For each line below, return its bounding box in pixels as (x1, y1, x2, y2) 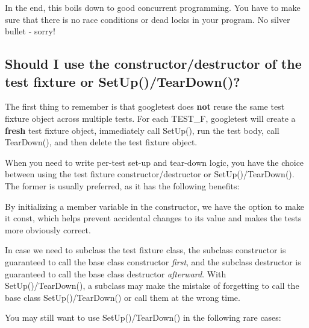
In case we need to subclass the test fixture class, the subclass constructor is (5, 244, 286, 256)
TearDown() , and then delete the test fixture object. (5, 136, 198, 148)
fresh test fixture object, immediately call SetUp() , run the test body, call (5, 124, 279, 136)
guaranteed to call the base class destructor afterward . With (5, 267, 226, 280)
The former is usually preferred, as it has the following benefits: (5, 179, 240, 192)
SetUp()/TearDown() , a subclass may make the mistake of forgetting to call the (5, 279, 299, 292)
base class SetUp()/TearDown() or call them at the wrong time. (5, 291, 240, 303)
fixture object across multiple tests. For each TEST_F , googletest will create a (5, 112, 296, 124)
